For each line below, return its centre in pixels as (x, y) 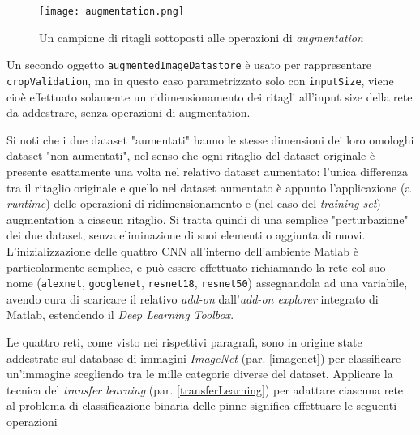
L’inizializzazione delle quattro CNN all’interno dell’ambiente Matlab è (182, 250)
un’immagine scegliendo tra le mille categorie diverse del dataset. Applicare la (200, 374)
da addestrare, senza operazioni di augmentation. (129, 112)
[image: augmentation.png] (111, 11)
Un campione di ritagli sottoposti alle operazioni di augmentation (201, 37)
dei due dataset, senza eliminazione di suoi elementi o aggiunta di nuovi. (186, 235)
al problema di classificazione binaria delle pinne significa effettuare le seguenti (202, 405)
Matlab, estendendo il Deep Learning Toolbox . (120, 314)
